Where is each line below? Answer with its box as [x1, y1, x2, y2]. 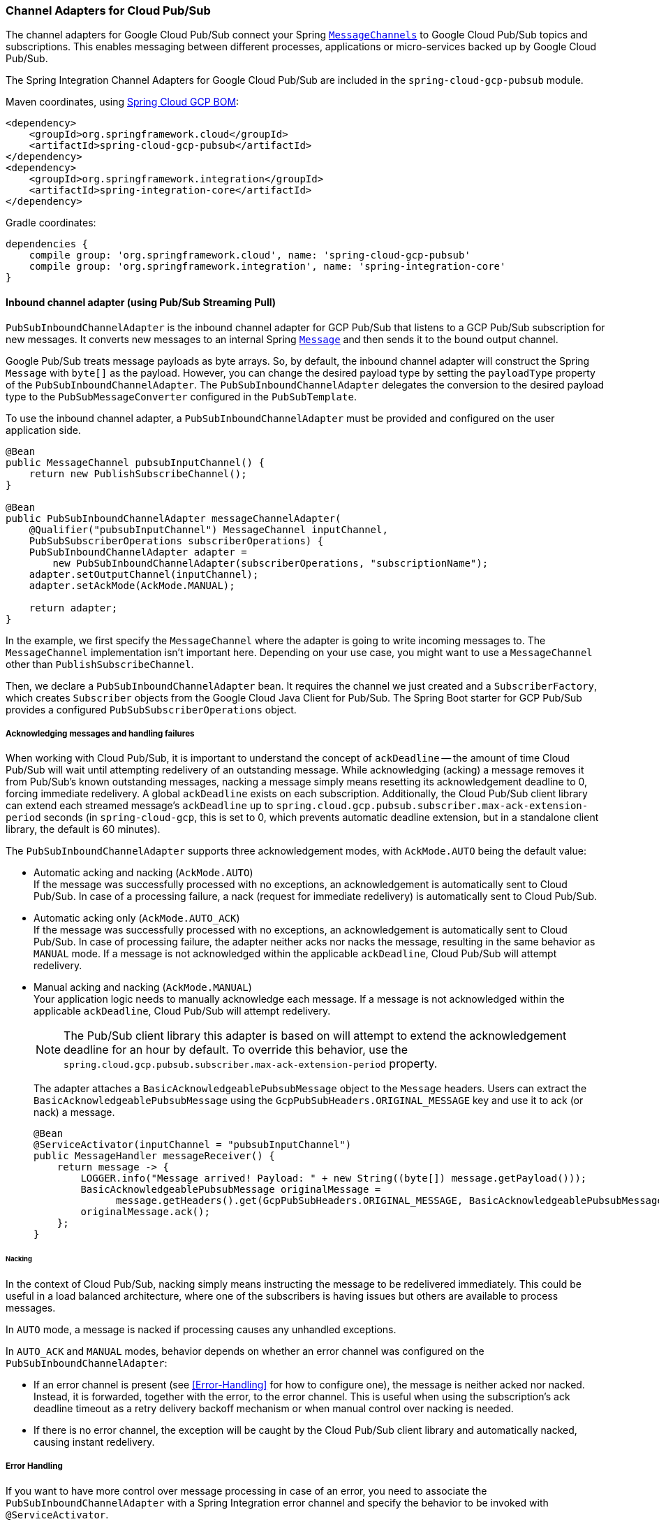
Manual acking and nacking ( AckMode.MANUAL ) [34, 981, 252, 994]
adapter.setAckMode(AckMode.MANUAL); [29, 579, 235, 591]
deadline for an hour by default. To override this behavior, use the [64, 1043, 408, 1057]
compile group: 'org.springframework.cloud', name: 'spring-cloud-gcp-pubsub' [29, 249, 471, 261]
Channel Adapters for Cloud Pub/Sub [6, 3, 211, 17]
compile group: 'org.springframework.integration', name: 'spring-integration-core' [29, 261, 506, 273]
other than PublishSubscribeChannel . [6, 658, 194, 670]
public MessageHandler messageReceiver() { [34, 1150, 275, 1162]
